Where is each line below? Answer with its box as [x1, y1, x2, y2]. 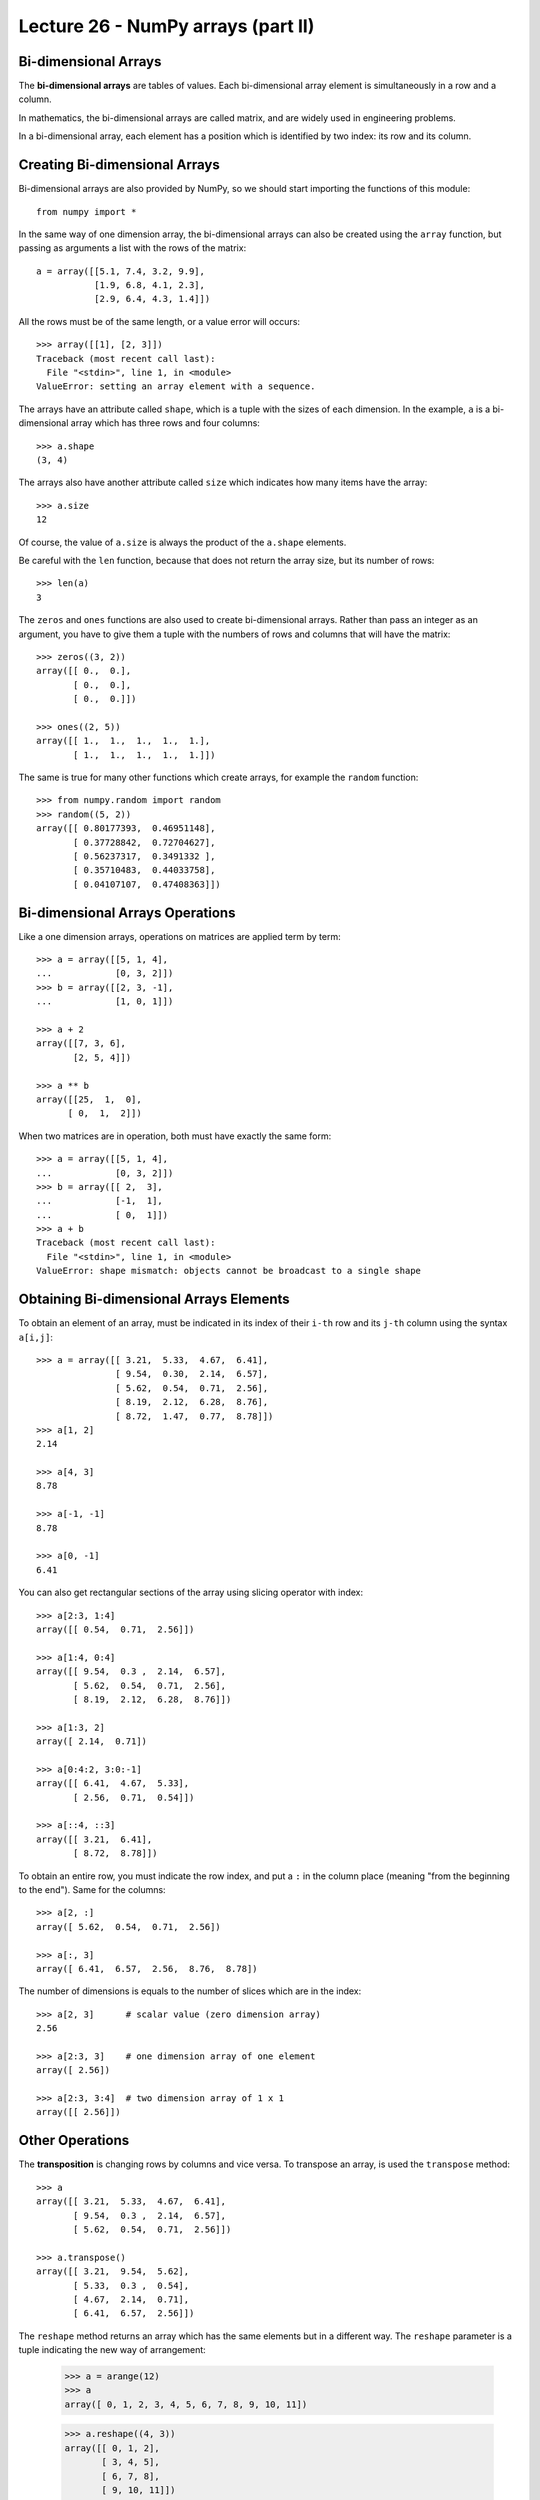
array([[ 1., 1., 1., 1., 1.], [36, 735, 211, 747]
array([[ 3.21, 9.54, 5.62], [36, 2266, 190, 2277]
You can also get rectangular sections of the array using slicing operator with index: [18, 1586, 364, 1599]
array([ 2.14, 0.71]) [36, 1736, 148, 1747]
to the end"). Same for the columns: [18, 1884, 166, 1896]
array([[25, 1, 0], [36, 1093, 142, 1105]
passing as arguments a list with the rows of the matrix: [18, 242, 247, 254]
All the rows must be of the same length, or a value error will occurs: [18, 315, 300, 327]
